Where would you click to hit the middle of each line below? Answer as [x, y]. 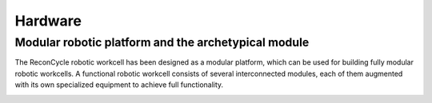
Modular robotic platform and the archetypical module [162, 42]
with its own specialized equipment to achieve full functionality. [119, 85]
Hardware [48, 21]
